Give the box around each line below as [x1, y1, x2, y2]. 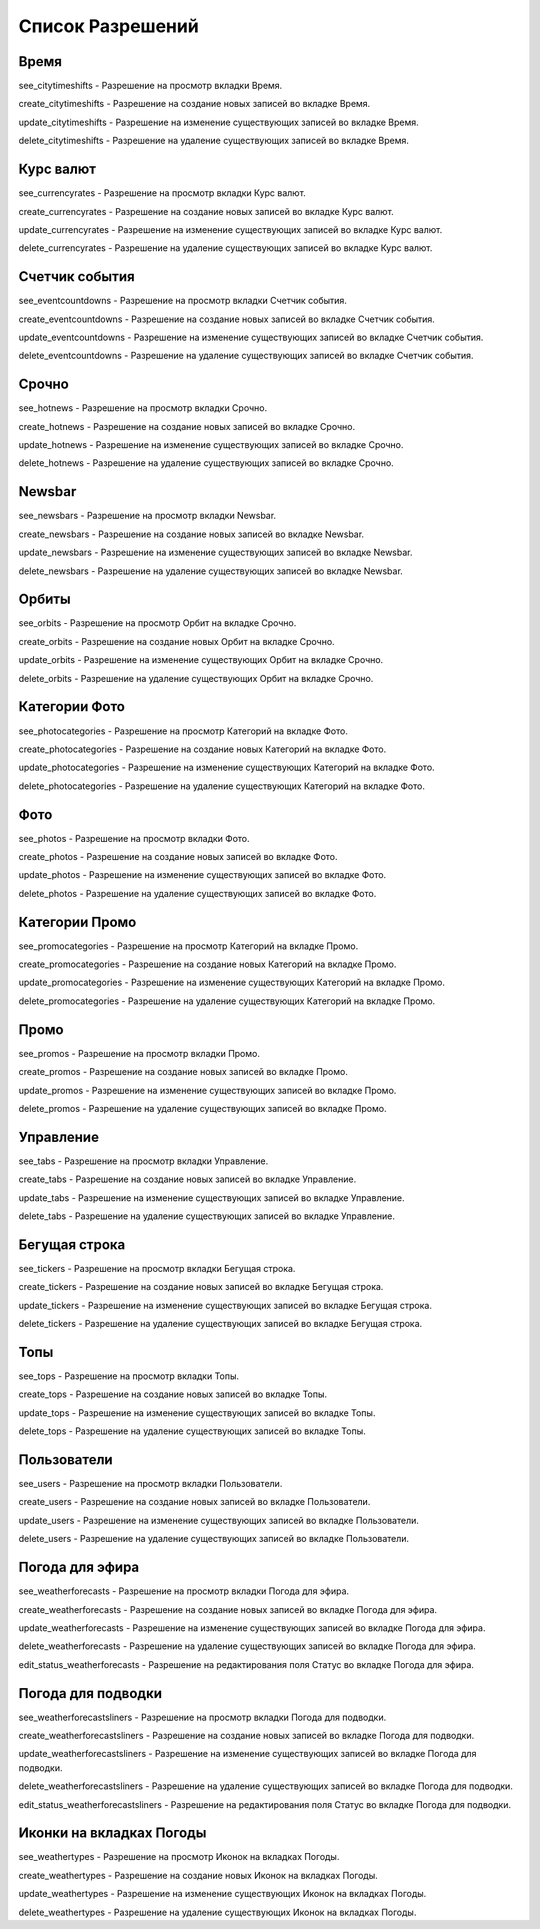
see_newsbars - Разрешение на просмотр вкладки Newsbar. [18, 510, 277, 522]
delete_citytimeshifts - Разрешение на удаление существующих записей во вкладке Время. [18, 135, 410, 147]
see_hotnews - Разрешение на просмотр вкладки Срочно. [18, 402, 268, 414]
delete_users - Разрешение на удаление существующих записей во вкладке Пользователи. [18, 1533, 410, 1545]
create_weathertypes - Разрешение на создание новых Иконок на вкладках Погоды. [18, 1869, 379, 1881]
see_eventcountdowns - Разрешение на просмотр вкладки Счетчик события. [18, 295, 347, 307]
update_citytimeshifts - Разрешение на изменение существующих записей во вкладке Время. [18, 116, 419, 128]
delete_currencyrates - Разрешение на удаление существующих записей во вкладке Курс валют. [18, 242, 433, 254]
